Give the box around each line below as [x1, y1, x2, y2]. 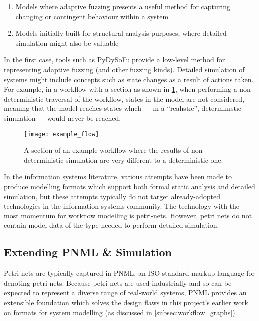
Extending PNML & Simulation [4, 244, 172, 260]
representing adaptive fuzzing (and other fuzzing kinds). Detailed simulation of [4, 64, 245, 74]
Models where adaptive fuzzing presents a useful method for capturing [15, 1, 231, 11]
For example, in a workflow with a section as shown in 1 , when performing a [4, 84, 237, 94]
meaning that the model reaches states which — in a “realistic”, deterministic [4, 103, 242, 113]
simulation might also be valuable [15, 37, 119, 48]
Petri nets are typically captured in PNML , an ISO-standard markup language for [4, 268, 255, 278]
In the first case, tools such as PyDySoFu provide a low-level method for [4, 54, 225, 65]
